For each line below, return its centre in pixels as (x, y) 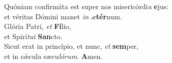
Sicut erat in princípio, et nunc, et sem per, (71, 46)
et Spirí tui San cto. (33, 36)
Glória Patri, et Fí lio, (38, 26)
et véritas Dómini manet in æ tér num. (63, 16)
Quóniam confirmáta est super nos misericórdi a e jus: (87, 6)
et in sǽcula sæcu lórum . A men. (53, 56)
